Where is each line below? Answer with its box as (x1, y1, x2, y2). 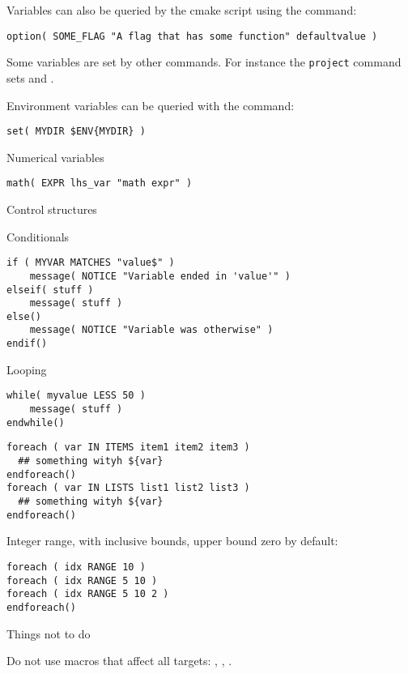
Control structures (6, 201, 97, 217)
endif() (6, 338, 48, 350)
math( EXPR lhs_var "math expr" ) (6, 177, 193, 190)
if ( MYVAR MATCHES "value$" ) (6, 257, 175, 269)
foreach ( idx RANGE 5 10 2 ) (6, 588, 169, 600)
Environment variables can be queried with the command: (6, 96, 295, 113)
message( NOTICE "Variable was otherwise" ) (29, 324, 274, 336)
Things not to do (6, 625, 91, 642)
